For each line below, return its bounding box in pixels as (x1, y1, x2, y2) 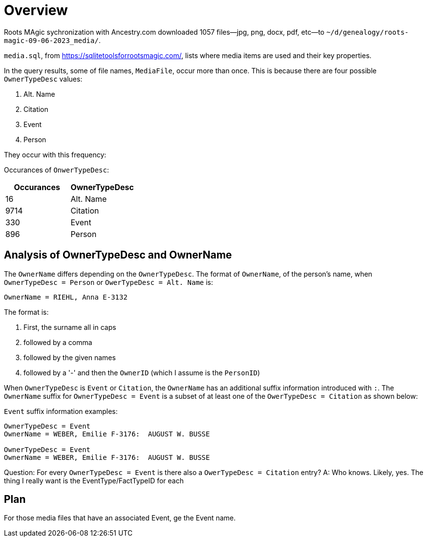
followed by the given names (23, 353, 116, 362)
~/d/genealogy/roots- (326, 28, 409, 36)
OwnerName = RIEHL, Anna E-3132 (4, 293, 128, 301)
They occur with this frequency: (4, 150, 107, 159)
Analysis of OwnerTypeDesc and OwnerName (4, 249, 232, 261)
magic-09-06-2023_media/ (4, 36, 99, 44)
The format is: (4, 307, 49, 316)
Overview (4, 2, 68, 19)
